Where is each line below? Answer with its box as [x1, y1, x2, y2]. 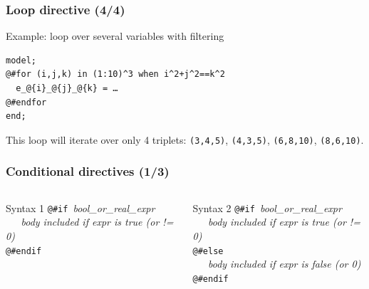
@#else [192, 246, 224, 256]
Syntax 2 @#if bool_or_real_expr [192, 200, 342, 215]
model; [6, 55, 36, 65]
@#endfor [6, 97, 47, 107]
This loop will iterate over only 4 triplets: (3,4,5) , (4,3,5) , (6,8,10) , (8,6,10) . [6, 132, 364, 147]
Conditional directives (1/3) [6, 162, 170, 180]
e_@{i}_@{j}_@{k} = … [16, 83, 118, 93]
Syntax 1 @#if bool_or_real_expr [6, 200, 155, 215]
